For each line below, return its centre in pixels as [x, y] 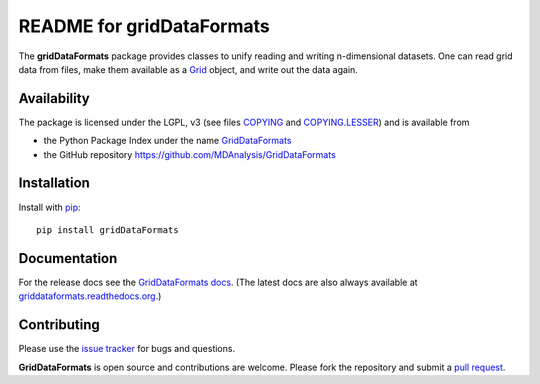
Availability [54, 98]
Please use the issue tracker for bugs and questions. [126, 349]
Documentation [68, 258]
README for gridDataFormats [144, 26]
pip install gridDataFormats [107, 229]
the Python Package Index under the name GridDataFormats [167, 141]
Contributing [59, 325]
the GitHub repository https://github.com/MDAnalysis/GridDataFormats [190, 154]
